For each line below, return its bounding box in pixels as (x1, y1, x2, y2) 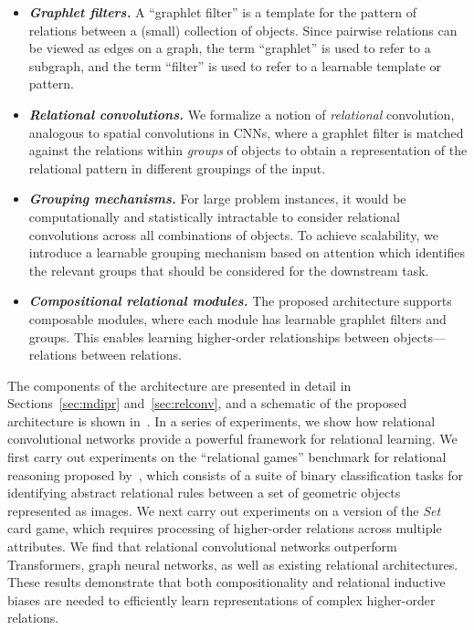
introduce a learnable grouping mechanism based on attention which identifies (28, 243, 465, 262)
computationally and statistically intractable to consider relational (28, 206, 400, 226)
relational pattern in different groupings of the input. (28, 158, 326, 177)
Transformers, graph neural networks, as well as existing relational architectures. (7, 554, 458, 573)
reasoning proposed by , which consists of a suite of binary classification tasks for (7, 465, 464, 484)
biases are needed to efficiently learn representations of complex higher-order (7, 590, 436, 609)
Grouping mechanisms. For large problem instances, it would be (28, 189, 406, 208)
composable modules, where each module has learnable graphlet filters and (28, 309, 447, 328)
